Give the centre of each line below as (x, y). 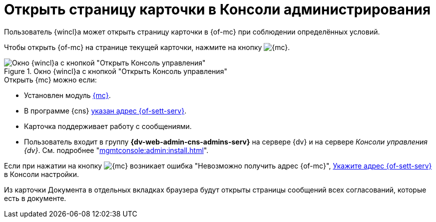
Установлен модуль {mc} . (67, 95)
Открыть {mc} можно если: (50, 79)
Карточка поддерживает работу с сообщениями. (108, 126)
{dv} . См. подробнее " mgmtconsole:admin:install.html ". (116, 150)
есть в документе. (35, 198)
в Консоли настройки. (41, 174)
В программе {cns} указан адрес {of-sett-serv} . (105, 110)
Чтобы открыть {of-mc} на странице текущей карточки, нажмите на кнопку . (147, 47)
